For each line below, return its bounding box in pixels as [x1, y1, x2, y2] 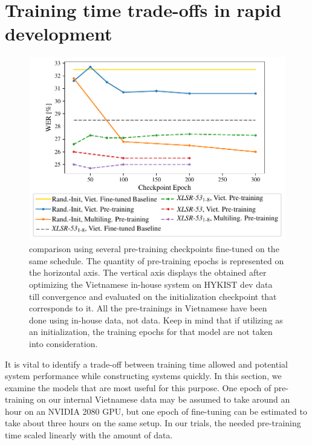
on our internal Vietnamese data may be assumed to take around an [36, 393, 290, 406]
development [5, 21, 112, 46]
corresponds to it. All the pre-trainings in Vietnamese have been [29, 302, 267, 314]
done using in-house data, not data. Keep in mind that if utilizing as [29, 313, 283, 326]
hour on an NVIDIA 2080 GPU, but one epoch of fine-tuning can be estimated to [5, 404, 307, 417]
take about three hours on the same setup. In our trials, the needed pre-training [5, 417, 301, 429]
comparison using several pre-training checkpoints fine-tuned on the [29, 242, 279, 255]
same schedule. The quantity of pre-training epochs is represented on [29, 254, 284, 267]
